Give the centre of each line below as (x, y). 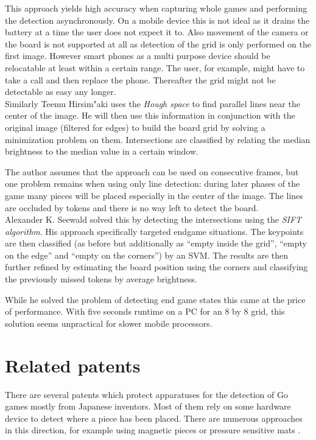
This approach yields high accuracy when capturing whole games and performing (156, 8)
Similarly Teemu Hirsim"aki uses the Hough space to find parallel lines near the (153, 103)
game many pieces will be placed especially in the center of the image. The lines (154, 195)
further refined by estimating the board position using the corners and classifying (156, 267)
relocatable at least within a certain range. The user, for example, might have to (155, 67)
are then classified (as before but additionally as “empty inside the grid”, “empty (156, 243)
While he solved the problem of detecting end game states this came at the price (155, 299)
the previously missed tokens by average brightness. (101, 279)
